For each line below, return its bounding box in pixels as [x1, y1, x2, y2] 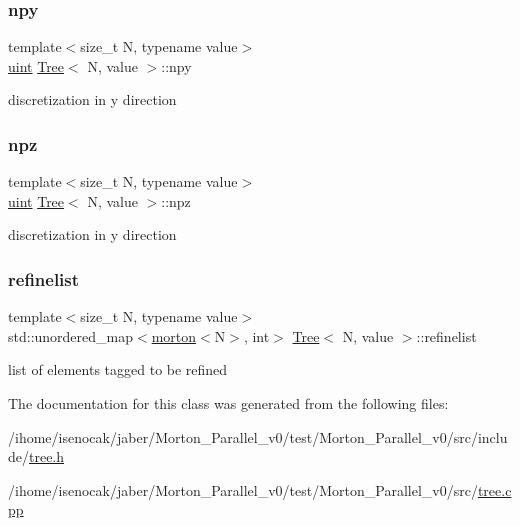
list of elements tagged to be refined [8, 359, 228, 380]
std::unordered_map [8, 325, 134, 346]
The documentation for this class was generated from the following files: [8, 393, 449, 413]
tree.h [29, 446, 65, 467]
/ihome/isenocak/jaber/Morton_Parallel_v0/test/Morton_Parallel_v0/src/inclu [8, 426, 508, 447]
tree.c [477, 479, 512, 500]
